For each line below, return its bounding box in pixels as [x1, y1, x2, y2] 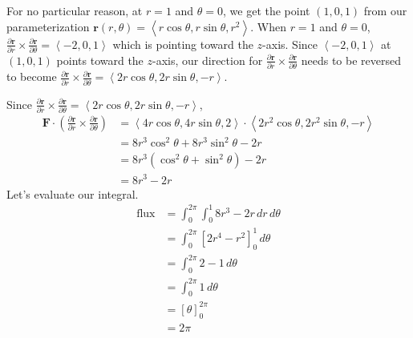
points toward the [56, 51, 144, 68]
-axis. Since [262, 35, 318, 52]
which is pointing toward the [112, 35, 253, 52]
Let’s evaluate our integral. [6, 185, 139, 202]
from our [363, 2, 407, 18]
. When [250, 18, 286, 34]
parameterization [6, 18, 90, 34]
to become [6, 68, 57, 85]
